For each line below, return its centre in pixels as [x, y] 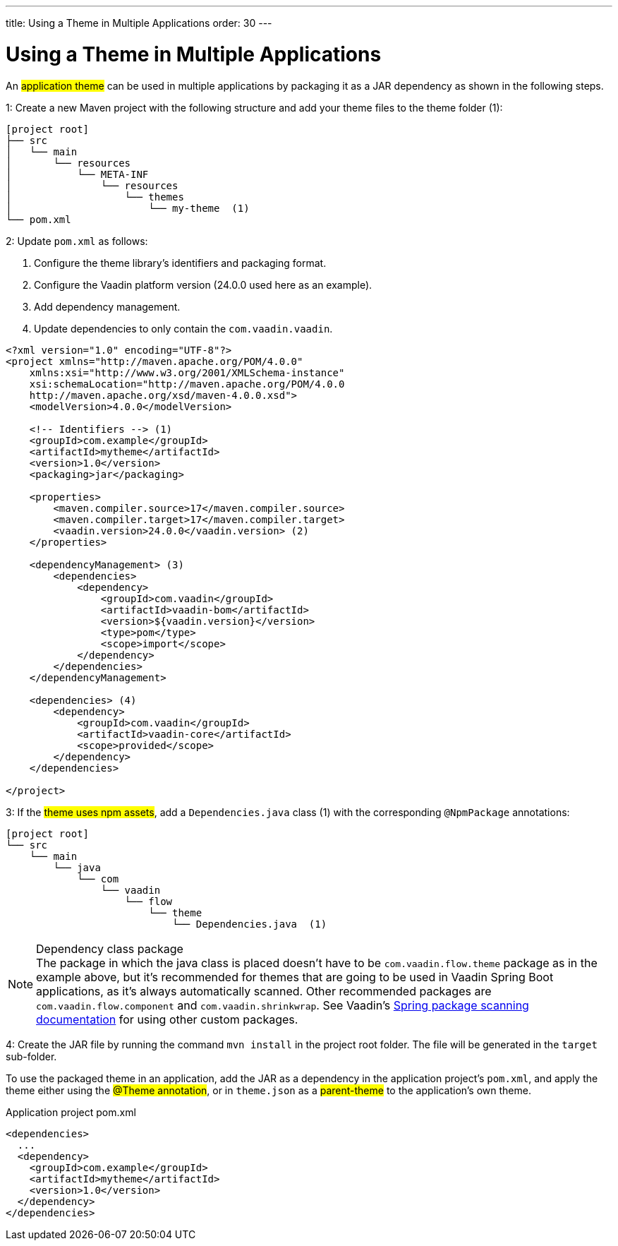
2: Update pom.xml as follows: [77, 241]
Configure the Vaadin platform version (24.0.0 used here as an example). [203, 284]
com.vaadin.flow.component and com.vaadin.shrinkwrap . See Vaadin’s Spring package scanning [283, 1005]
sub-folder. [31, 1056]
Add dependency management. [107, 306]
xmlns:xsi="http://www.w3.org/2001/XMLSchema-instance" [187, 372]
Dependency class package [110, 948]
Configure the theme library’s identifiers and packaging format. [180, 263]
